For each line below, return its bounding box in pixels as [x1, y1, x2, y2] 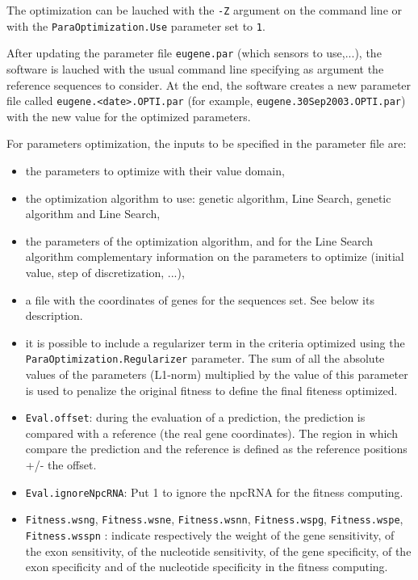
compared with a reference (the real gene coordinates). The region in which [25, 424, 398, 441]
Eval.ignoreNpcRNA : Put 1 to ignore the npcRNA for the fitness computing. [25, 483, 403, 500]
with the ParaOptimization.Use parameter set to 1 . [6, 17, 265, 34]
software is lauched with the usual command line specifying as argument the [6, 60, 384, 77]
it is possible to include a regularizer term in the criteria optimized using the [25, 334, 405, 351]
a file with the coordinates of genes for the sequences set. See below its [25, 291, 374, 308]
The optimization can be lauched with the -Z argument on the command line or [6, 2, 403, 18]
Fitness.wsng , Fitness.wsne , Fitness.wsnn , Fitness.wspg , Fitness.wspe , [25, 511, 403, 527]
